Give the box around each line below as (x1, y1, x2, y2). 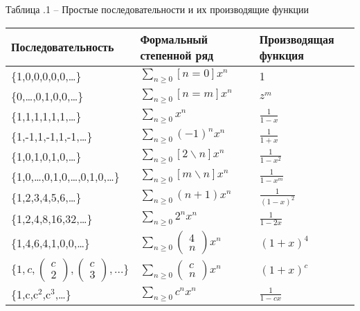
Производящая (259, 30, 334, 47)
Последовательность (11, 39, 114, 55)
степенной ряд (140, 46, 214, 63)
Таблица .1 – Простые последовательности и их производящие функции (6, 2, 309, 16)
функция (259, 46, 304, 63)
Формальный (140, 30, 208, 47)
